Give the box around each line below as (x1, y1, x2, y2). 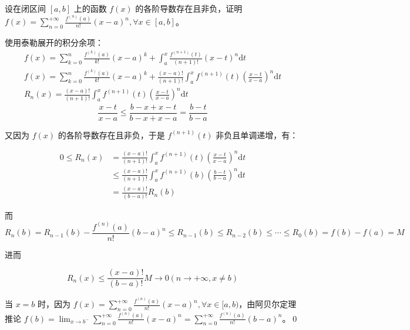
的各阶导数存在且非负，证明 (135, 2, 243, 14)
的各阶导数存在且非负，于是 (58, 128, 165, 141)
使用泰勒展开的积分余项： (5, 36, 103, 49)
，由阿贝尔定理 (238, 298, 297, 310)
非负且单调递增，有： (216, 128, 298, 141)
